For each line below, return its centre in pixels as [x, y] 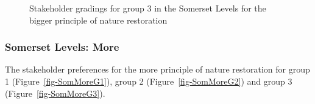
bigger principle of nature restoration [98, 20]
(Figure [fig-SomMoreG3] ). [55, 93]
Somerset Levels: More [62, 47]
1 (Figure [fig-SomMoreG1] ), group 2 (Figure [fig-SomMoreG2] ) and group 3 [149, 81]
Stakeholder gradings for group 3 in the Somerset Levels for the [148, 8]
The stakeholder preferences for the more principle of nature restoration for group [157, 69]
